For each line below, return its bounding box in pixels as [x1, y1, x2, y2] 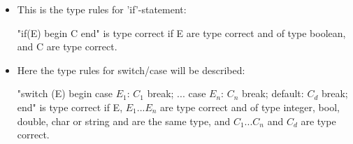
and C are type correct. [17, 39, 117, 54]
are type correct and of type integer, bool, [160, 99, 340, 114]
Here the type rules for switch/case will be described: [17, 62, 245, 77]
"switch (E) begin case [17, 86, 113, 101]
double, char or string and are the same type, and [17, 113, 231, 128]
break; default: [241, 86, 304, 101]
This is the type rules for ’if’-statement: [17, 2, 187, 16]
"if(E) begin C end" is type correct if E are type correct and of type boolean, [17, 25, 346, 40]
